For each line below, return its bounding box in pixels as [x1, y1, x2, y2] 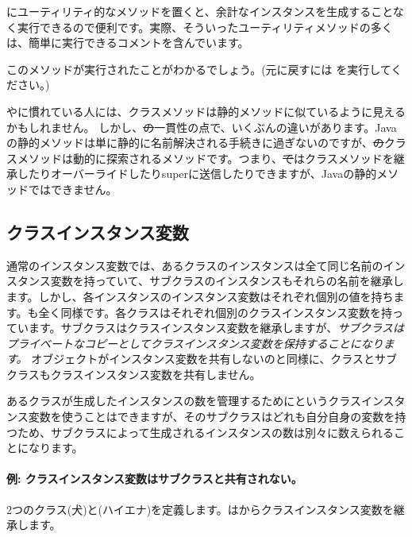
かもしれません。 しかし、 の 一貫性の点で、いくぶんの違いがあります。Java [6, 118, 397, 135]
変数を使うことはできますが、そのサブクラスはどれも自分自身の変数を [28, 408, 395, 425]
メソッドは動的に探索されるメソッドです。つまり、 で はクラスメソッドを [17, 149, 394, 166]
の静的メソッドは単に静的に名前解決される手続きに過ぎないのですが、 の [6, 134, 384, 151]
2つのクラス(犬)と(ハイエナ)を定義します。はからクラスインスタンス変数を [6, 500, 394, 517]
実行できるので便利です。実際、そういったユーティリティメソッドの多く [17, 18, 393, 35]
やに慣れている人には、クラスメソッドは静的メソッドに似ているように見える [6, 102, 406, 119]
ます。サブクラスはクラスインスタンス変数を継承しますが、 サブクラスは [28, 319, 404, 336]
